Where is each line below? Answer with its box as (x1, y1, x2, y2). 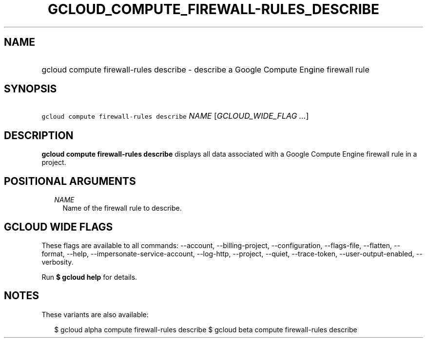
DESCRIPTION (4, 129, 74, 142)
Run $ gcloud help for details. (41, 272, 137, 281)
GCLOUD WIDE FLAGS (4, 220, 113, 233)
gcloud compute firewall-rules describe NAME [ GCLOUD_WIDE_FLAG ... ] (41, 111, 309, 121)
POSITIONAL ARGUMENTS (4, 175, 136, 187)
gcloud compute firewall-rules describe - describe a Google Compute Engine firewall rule (41, 64, 369, 74)
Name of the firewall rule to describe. (62, 204, 182, 213)
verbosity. (41, 257, 74, 266)
